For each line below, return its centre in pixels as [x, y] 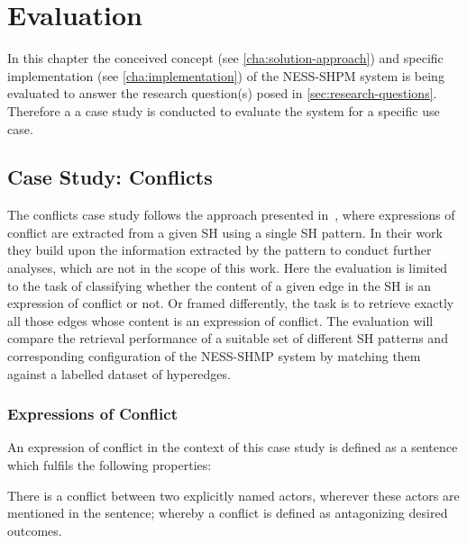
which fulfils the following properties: [110, 465]
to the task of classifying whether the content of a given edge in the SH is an [220, 285]
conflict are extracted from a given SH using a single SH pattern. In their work [225, 232]
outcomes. [35, 530]
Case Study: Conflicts [110, 177]
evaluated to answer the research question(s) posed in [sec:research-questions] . [222, 93]
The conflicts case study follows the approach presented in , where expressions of [231, 215]
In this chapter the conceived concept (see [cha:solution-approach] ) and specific [225, 58]
